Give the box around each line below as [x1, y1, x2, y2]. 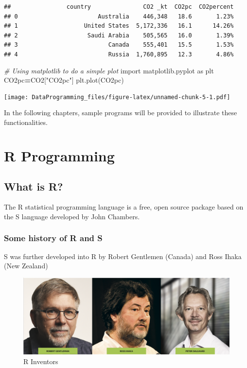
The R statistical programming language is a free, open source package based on [4, 202, 244, 212]
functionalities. [4, 117, 48, 127]
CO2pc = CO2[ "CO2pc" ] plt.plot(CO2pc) [4, 75, 124, 85]
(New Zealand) [4, 261, 48, 271]
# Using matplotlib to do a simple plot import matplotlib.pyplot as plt [4, 65, 214, 75]
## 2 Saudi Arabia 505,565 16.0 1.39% [4, 32, 234, 39]
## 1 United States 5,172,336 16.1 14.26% [4, 22, 234, 30]
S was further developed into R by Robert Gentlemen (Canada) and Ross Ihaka [4, 251, 242, 261]
